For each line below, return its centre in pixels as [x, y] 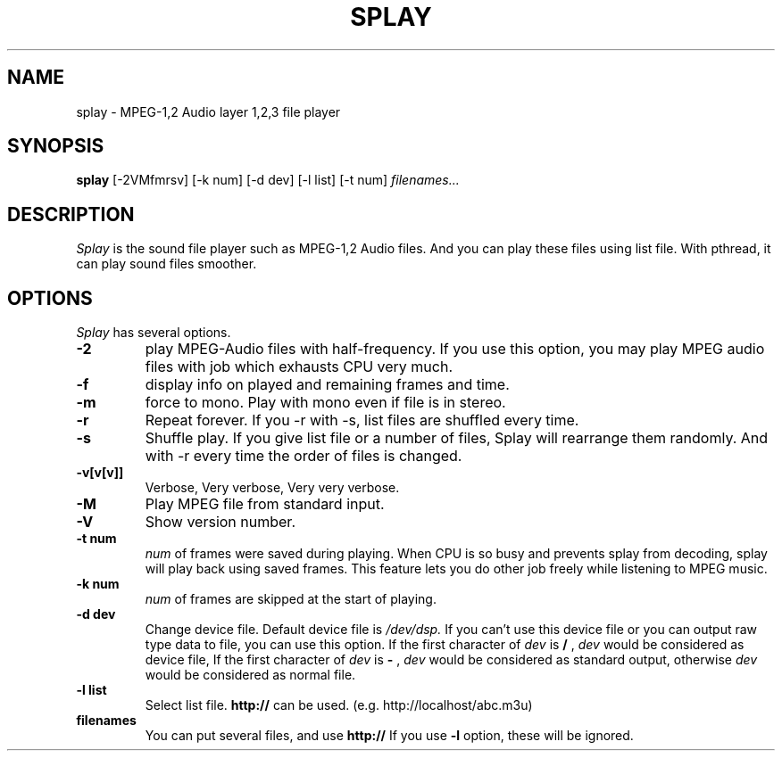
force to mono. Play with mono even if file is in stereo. [325, 403]
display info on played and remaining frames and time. [327, 385]
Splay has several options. [154, 333]
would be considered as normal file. [250, 675]
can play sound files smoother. [166, 264]
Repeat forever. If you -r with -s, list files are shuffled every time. [362, 420]
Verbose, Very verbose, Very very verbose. [272, 488]
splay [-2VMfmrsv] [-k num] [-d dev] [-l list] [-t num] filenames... [268, 180]
